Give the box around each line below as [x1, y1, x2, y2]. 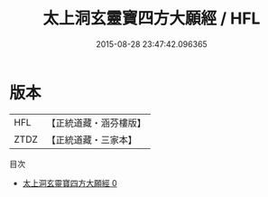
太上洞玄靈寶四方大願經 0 [22, 177, 117, 188]
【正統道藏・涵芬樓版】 [46, 117, 147, 129]
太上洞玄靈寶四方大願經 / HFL [42, 8, 261, 29]
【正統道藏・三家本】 [46, 133, 138, 145]
